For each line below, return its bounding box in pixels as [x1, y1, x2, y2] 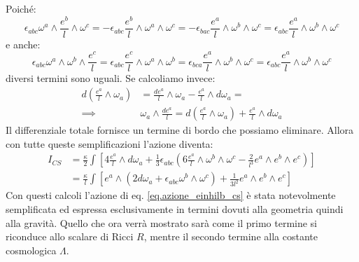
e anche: [6, 36, 41, 51]
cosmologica [6, 242, 57, 257]
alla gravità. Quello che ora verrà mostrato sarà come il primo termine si [6, 215, 318, 230]
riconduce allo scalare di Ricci [6, 229, 134, 244]
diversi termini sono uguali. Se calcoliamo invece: [6, 71, 216, 85]
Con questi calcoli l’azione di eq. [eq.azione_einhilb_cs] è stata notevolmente [6, 188, 336, 202]
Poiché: [6, 1, 36, 15]
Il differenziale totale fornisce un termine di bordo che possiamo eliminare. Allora [6, 123, 354, 137]
